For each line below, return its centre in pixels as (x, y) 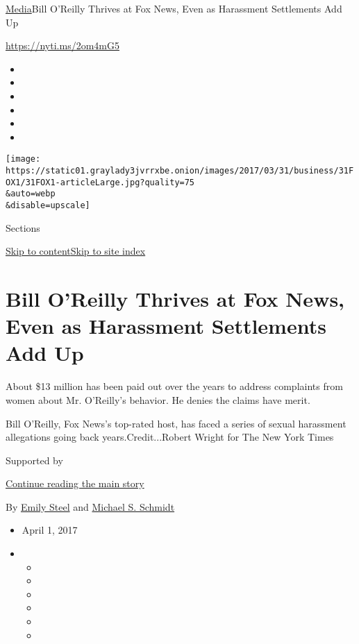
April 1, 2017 (50, 530)
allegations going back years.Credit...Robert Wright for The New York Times (170, 437)
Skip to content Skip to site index (76, 251)
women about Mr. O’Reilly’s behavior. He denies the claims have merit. (158, 399)
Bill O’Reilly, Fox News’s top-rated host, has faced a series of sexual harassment (176, 423)
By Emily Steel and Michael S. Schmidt (90, 506)
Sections (23, 227)
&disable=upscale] (48, 205)
